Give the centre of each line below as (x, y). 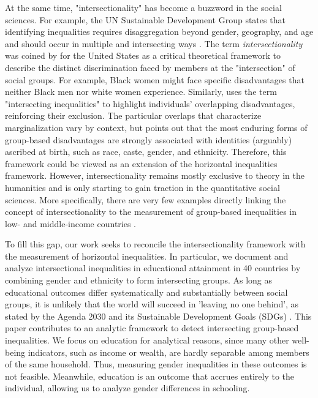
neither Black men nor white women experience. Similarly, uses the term (141, 92)
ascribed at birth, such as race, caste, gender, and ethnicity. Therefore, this (146, 152)
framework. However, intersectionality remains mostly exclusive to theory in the (155, 175)
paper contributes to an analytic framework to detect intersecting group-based (152, 328)
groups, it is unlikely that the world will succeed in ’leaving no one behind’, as (152, 304)
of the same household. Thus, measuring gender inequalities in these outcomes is (156, 364)
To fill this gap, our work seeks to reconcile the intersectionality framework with (155, 244)
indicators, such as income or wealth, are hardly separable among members (168, 352)
